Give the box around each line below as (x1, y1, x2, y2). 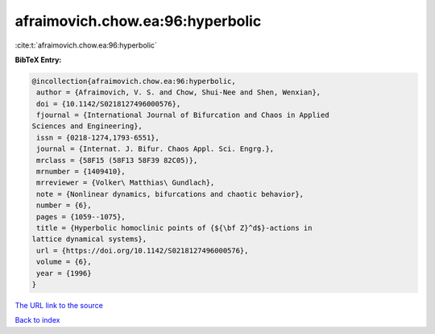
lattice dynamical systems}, (31, 235, 147, 244)
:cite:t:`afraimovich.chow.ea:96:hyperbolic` (14, 40, 157, 50)
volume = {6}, (36, 257, 92, 266)
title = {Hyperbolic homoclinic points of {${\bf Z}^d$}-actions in (36, 223, 313, 232)
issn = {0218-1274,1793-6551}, (36, 133, 160, 142)
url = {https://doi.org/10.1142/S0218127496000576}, (36, 246, 249, 255)
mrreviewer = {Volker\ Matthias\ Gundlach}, (36, 178, 215, 187)
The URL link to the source (14, 300, 104, 310)
